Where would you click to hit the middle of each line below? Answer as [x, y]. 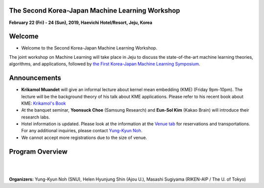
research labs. [36, 117]
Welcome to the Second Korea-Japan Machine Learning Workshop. [89, 48]
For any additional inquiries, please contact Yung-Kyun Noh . [82, 131]
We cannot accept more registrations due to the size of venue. [84, 138]
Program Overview [38, 152]
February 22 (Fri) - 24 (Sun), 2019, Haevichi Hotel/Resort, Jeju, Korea [81, 23]
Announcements [35, 78]
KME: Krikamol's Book [44, 103]
